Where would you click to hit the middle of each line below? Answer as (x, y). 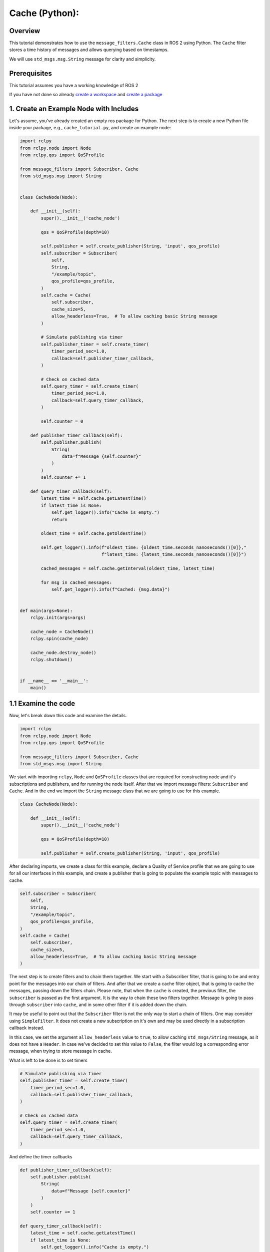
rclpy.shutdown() (51, 660)
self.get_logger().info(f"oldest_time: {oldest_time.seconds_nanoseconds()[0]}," (144, 548)
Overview (25, 31)
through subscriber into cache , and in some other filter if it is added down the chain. (98, 1005)
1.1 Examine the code (42, 704)
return (59, 519)
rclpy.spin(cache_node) (59, 639)
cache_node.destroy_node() (63, 653)
